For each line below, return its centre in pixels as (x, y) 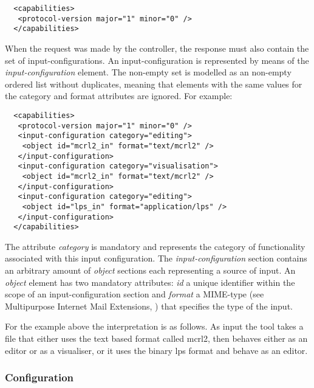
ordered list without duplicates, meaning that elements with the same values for (154, 84)
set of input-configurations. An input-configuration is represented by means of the (157, 60)
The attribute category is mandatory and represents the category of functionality (155, 246)
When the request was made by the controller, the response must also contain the (157, 48)
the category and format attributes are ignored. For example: (119, 96)
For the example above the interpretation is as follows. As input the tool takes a (154, 326)
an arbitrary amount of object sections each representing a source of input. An (150, 270)
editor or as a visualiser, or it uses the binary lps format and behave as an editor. (156, 350)
